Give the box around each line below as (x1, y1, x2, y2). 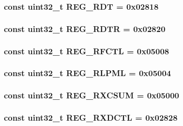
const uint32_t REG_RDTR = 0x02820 (4, 22, 166, 34)
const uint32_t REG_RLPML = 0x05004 (4, 67, 171, 79)
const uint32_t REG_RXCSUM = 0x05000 (4, 89, 179, 101)
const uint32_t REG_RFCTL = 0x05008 (4, 45, 169, 57)
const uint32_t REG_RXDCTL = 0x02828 (4, 111, 178, 124)
